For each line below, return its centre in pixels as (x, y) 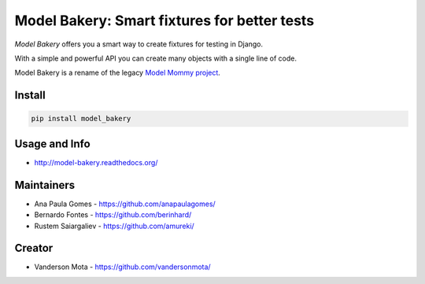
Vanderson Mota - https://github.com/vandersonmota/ (123, 267)
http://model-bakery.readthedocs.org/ (96, 162)
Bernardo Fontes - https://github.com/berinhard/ (113, 215)
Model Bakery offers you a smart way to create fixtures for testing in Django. (139, 44)
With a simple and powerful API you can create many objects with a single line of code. (156, 58)
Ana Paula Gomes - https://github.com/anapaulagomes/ (125, 204)
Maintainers (45, 185)
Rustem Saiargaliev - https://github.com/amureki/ (114, 226)
